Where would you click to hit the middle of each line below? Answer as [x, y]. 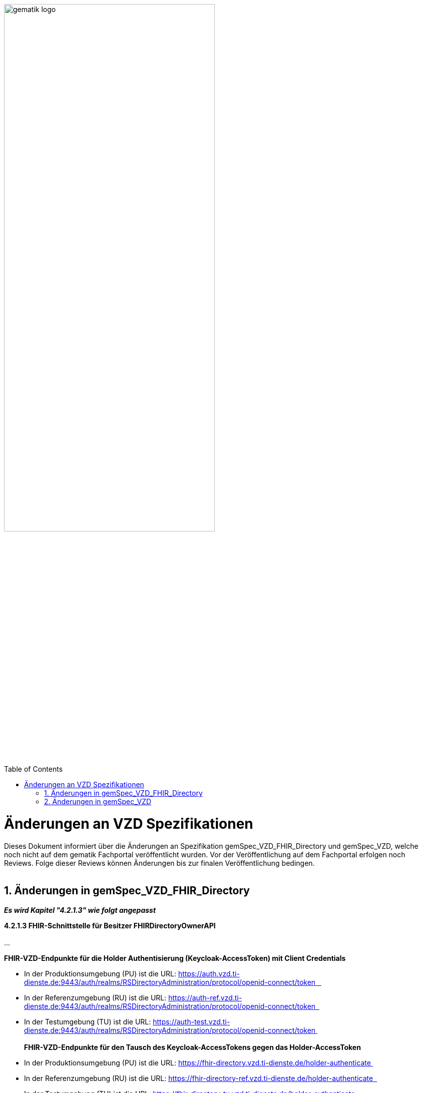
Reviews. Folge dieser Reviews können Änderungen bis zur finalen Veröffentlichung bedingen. [159, 863]
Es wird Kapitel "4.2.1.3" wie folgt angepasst [80, 910]
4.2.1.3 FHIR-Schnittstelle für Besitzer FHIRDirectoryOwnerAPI [110, 925]
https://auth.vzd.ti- [209, 973]
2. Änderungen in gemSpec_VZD [98, 802]
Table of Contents [34, 769]
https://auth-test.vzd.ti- [191, 1021]
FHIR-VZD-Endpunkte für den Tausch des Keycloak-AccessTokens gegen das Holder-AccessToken [192, 1047]
